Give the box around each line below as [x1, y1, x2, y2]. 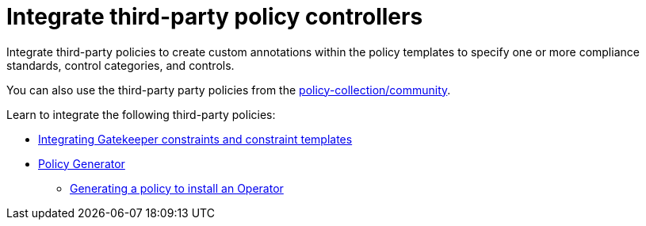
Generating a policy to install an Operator [70, 181, 284, 195]
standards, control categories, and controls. [6, 58, 235, 72]
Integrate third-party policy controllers [6, 3, 423, 30]
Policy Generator [38, 156, 125, 170]
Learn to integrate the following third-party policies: [6, 107, 276, 121]
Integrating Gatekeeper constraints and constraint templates [38, 132, 353, 146]
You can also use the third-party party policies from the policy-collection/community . [6, 82, 451, 97]
